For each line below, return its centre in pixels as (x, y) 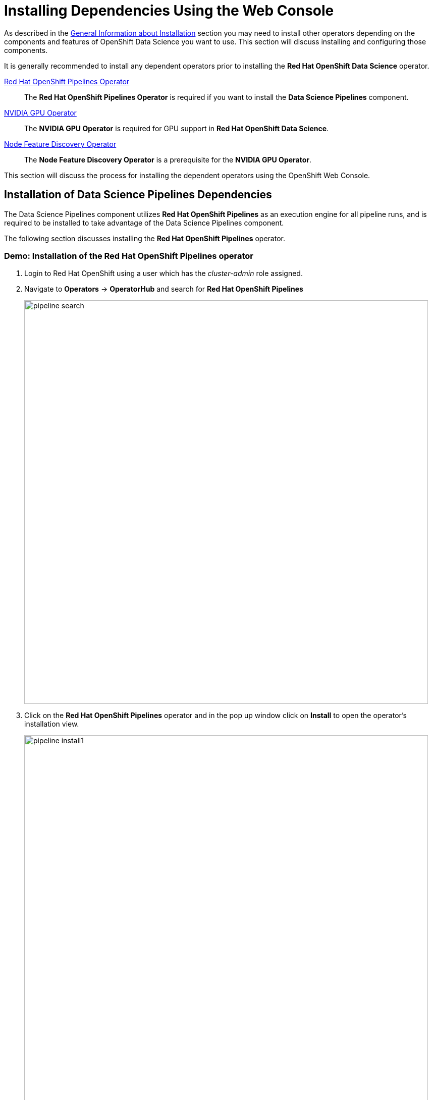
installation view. (52, 724)
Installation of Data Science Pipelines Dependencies (138, 195)
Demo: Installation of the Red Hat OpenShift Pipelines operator (129, 256)
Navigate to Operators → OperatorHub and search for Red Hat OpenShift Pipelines (164, 289)
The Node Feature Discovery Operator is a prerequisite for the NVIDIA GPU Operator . (168, 159)
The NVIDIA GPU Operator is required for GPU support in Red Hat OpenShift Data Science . (177, 128)
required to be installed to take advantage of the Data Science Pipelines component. (144, 223)
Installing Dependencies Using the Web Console (169, 11)
